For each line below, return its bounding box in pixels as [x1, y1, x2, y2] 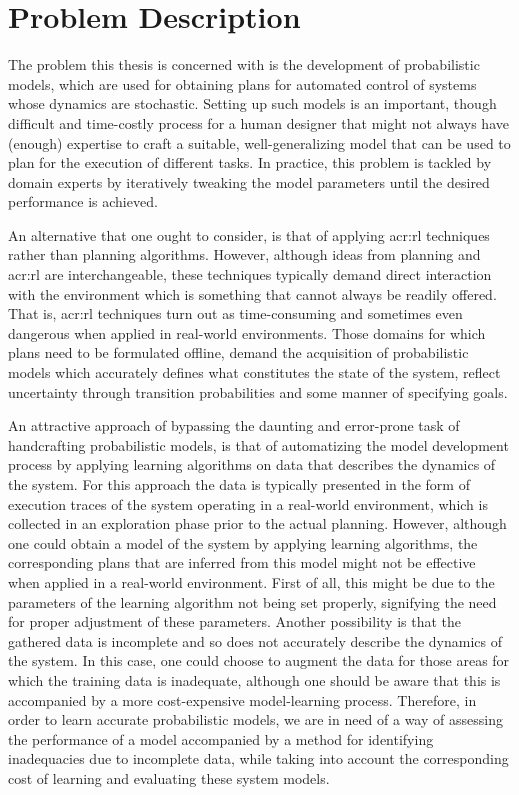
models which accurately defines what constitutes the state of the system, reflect [8, 362, 501, 383]
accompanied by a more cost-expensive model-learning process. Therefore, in [8, 689, 477, 710]
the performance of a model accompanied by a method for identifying [8, 728, 434, 749]
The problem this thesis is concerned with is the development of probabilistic [8, 54, 480, 75]
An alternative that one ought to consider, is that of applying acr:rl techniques [8, 224, 490, 245]
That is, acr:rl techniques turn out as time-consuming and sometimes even [8, 303, 463, 324]
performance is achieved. [8, 191, 158, 212]
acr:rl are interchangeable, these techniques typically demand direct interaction [8, 264, 492, 285]
